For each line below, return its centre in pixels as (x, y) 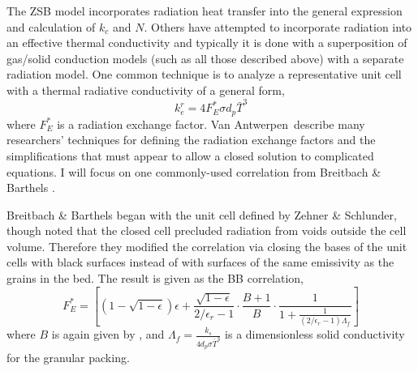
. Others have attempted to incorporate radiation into (278, 26)
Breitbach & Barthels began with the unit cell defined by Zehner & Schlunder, (202, 214)
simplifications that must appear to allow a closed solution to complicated (190, 155)
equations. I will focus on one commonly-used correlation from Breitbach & (194, 171)
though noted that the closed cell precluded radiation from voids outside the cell (207, 230)
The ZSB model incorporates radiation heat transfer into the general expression (205, 11)
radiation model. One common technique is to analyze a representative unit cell (204, 74)
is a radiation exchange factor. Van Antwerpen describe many (211, 124)
